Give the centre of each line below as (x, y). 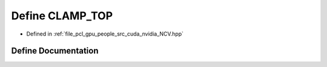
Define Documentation (55, 51)
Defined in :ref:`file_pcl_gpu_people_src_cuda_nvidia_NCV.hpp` (105, 34)
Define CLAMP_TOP (62, 16)
